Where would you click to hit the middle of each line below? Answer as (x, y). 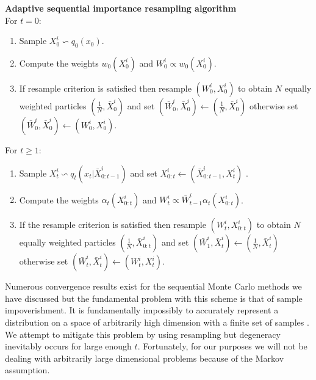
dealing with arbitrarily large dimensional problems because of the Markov (145, 358)
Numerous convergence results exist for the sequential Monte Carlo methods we (153, 286)
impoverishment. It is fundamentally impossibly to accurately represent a (142, 310)
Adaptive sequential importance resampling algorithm (121, 8)
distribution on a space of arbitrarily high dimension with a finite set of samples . (157, 322)
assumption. (27, 370)
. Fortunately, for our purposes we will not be (222, 346)
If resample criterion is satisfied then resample (105, 88)
